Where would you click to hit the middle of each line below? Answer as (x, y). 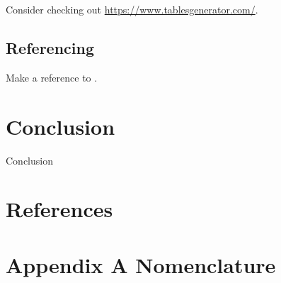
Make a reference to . (52, 77)
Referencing (50, 47)
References (59, 209)
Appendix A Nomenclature (141, 264)
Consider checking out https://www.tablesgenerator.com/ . (132, 9)
